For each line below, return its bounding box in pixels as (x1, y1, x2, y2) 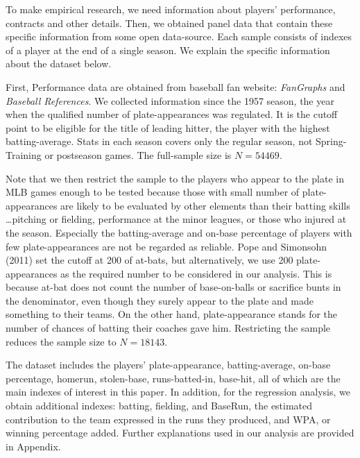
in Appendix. (6, 439, 61, 453)
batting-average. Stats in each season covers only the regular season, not (6, 134, 313, 149)
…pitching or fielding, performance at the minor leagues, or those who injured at (6, 212, 347, 226)
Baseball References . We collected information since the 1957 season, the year (6, 93, 334, 108)
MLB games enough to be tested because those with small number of (6, 185, 300, 199)
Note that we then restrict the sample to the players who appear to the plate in (6, 171, 345, 185)
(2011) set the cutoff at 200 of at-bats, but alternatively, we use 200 (6, 253, 293, 267)
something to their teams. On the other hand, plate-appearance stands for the (6, 307, 338, 321)
